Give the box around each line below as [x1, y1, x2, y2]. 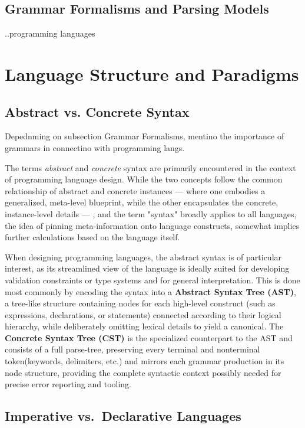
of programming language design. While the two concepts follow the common [5, 173, 283, 185]
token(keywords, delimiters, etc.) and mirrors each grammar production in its [5, 355, 284, 367]
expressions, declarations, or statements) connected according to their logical [5, 308, 281, 321]
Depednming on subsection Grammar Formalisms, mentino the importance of [5, 130, 284, 142]
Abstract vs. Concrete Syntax [5, 102, 190, 120]
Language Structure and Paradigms [5, 61, 299, 86]
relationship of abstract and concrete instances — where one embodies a [5, 184, 266, 197]
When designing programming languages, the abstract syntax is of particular [5, 250, 282, 263]
